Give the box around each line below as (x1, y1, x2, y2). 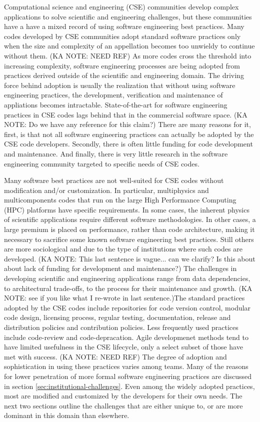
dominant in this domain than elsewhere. (4, 410, 129, 420)
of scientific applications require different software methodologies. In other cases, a (4, 214, 256, 224)
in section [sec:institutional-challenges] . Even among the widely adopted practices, (4, 380, 255, 391)
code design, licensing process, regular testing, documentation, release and (4, 312, 231, 322)
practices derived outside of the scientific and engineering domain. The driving (4, 70, 244, 80)
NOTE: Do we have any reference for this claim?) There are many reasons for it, (4, 119, 251, 129)
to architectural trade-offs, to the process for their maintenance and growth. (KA (4, 282, 252, 293)
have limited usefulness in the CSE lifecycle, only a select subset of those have (4, 341, 243, 352)
